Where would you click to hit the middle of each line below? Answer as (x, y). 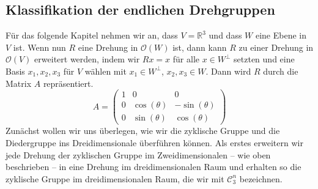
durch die (281, 71)
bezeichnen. (261, 178)
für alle (186, 59)
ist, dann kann (200, 47)
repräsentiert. (68, 83)
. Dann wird (228, 71)
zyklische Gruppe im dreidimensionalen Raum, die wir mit (115, 178)
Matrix (19, 83)
